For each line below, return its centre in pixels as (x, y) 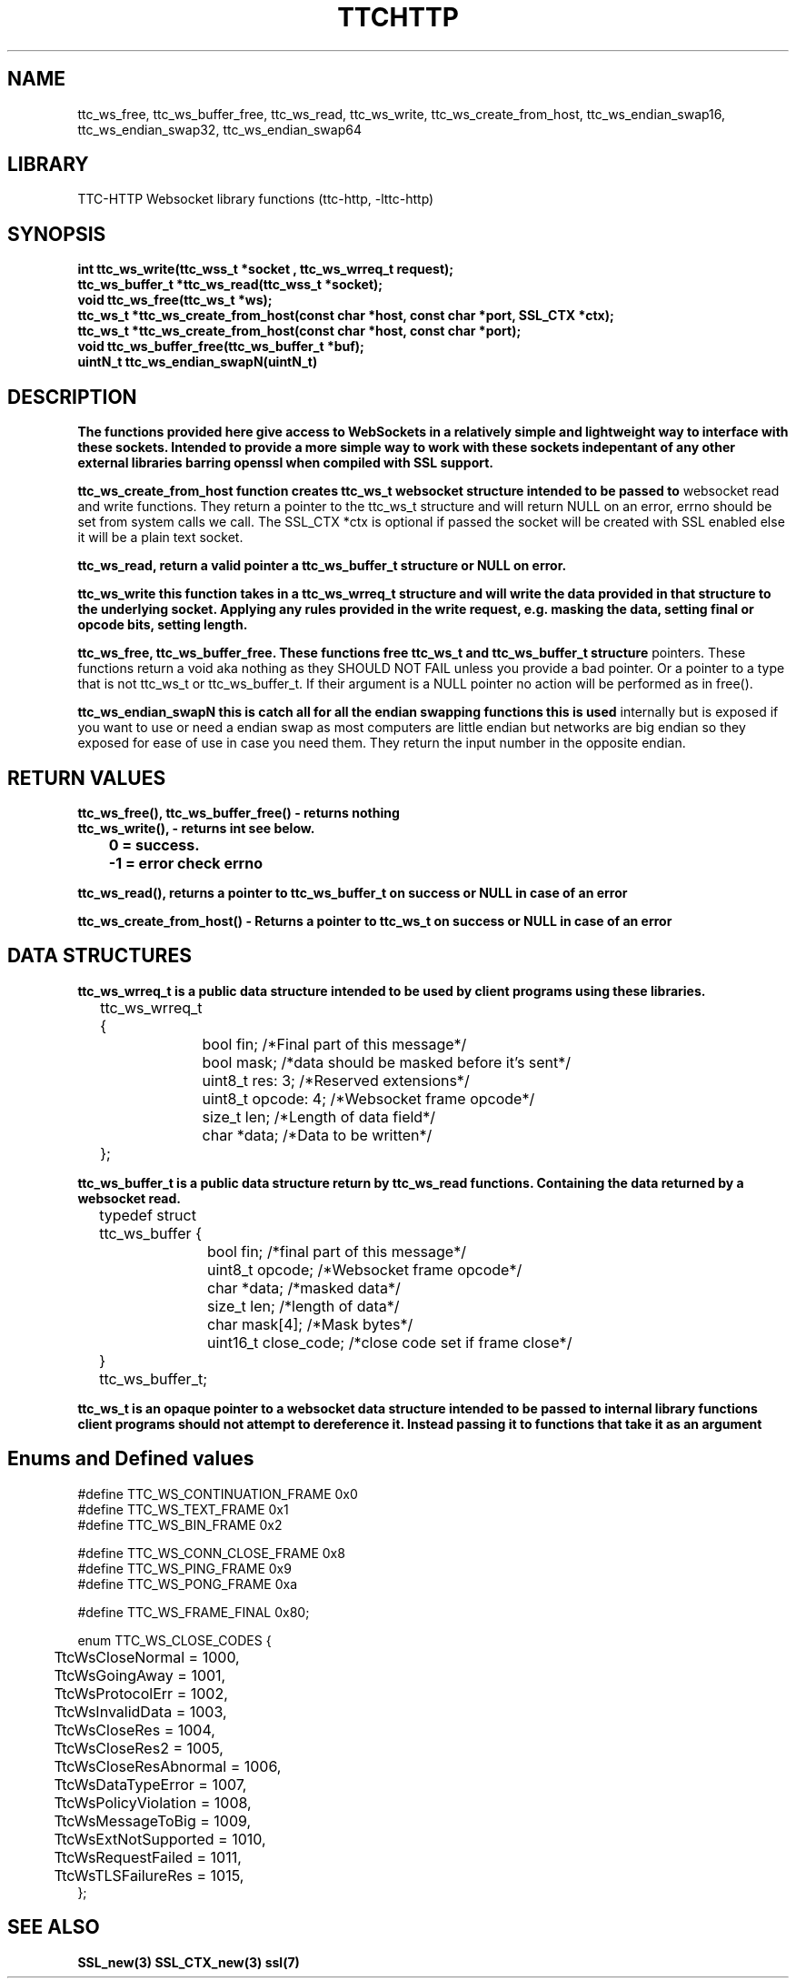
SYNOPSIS (57, 234)
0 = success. (154, 845)
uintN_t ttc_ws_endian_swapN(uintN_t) (198, 362)
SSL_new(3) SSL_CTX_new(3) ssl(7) (189, 1962)
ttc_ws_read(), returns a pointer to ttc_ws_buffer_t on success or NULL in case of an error (353, 892)
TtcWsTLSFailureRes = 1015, (149, 1875)
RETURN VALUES (87, 778)
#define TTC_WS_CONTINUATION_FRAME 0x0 (218, 1493)
